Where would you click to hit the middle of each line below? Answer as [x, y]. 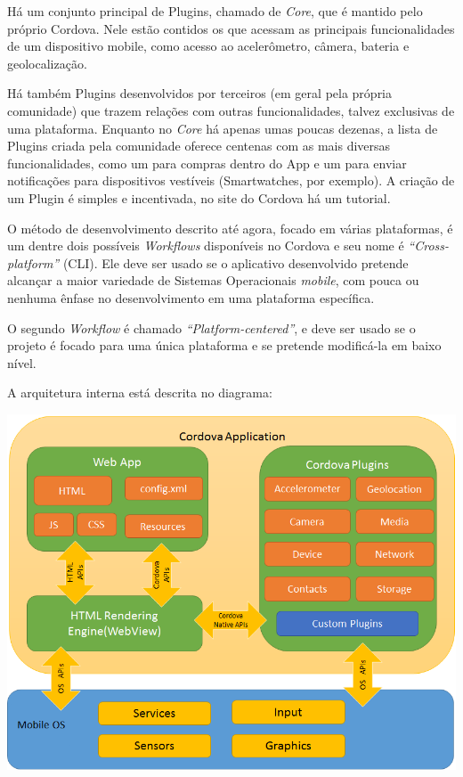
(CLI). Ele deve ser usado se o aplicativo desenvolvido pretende [236, 262]
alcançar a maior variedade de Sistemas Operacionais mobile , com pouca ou [213, 280]
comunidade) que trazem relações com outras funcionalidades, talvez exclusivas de [231, 110]
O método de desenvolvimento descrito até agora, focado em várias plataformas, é [230, 228]
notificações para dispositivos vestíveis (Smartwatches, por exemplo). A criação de [231, 180]
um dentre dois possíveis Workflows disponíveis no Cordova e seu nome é [206, 245]
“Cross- [429, 245]
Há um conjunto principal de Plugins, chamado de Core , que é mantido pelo [215, 11]
